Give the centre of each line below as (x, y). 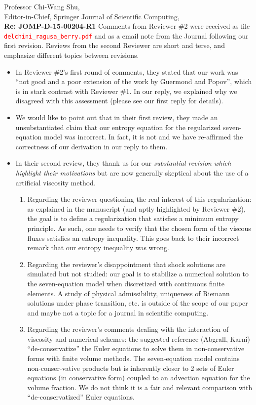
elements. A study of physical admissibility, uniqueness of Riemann (128, 293)
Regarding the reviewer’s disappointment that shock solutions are (126, 264)
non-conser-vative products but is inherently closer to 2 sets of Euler (131, 368)
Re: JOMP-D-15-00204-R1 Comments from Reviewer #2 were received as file (127, 26)
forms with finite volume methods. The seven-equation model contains (133, 358)
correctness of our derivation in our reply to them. (91, 146)
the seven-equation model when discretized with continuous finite (126, 283)
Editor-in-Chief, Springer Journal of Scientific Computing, (92, 16)
